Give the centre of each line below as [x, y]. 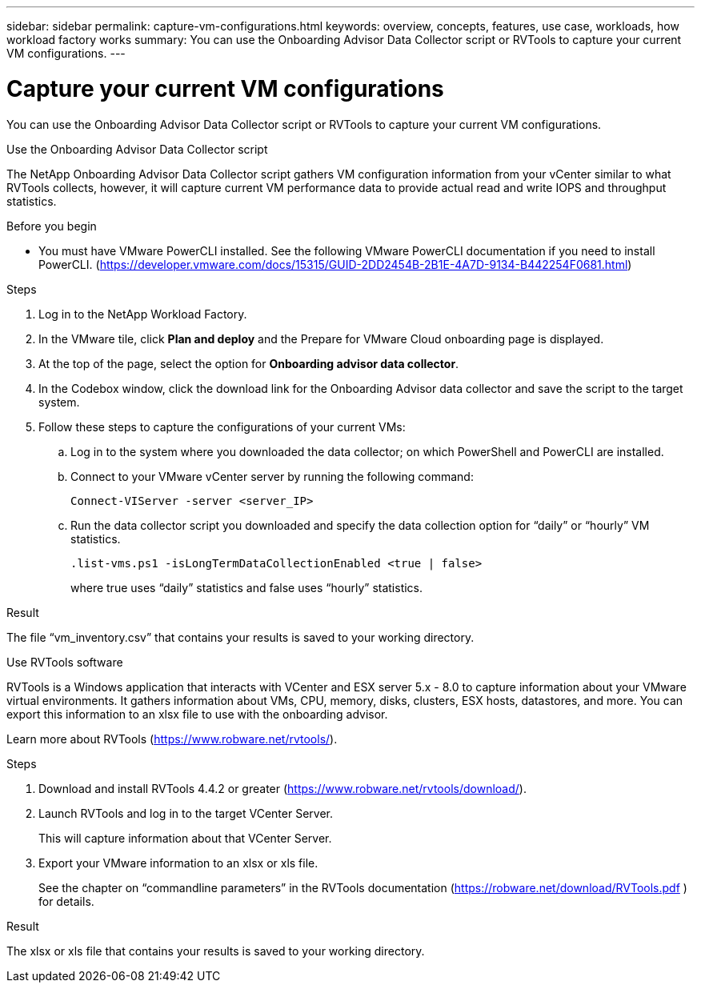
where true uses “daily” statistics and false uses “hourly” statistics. [247, 587]
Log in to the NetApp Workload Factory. [143, 314]
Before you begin [52, 226]
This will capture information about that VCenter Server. [185, 838]
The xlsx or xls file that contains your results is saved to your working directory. [216, 951]
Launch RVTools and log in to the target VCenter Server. [186, 813]
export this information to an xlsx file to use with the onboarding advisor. [197, 714]
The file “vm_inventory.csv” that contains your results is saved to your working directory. [240, 637]
